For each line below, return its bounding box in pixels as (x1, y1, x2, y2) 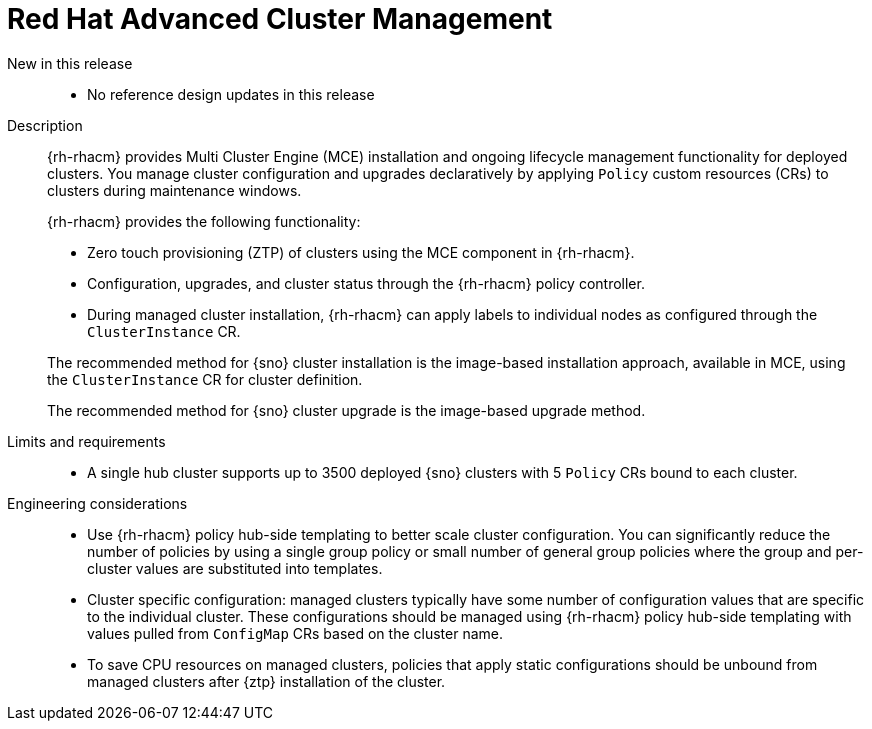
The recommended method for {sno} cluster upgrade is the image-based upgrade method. (47, 401, 646, 419)
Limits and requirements (7, 432, 166, 450)
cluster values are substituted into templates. (87, 559, 383, 577)
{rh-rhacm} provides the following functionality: (47, 212, 361, 230)
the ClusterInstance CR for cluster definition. (47, 370, 363, 388)
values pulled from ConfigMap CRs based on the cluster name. (87, 624, 503, 642)
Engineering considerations (7, 494, 188, 512)
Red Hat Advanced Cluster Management (7, 2, 553, 36)
